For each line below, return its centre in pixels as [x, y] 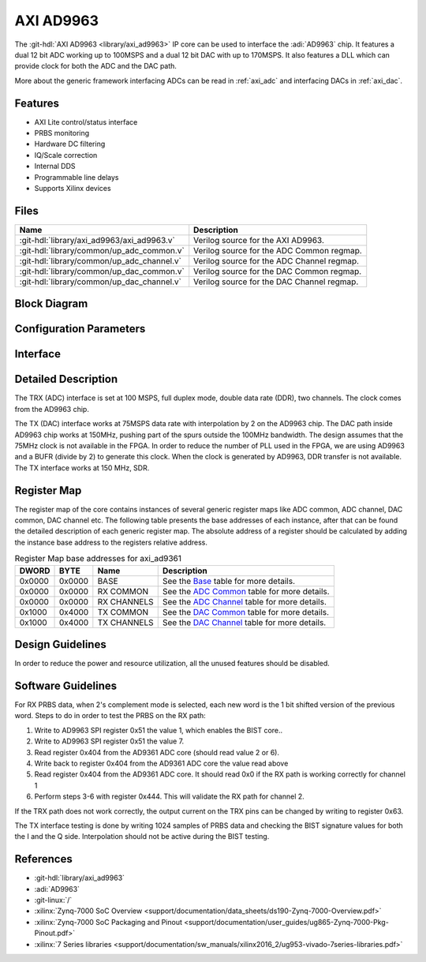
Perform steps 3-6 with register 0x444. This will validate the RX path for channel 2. [170, 796]
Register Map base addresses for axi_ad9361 [98, 559]
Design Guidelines [60, 644]
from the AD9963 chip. [52, 409]
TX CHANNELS [125, 622]
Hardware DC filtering [70, 144]
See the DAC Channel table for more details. [244, 622]
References [43, 859]
